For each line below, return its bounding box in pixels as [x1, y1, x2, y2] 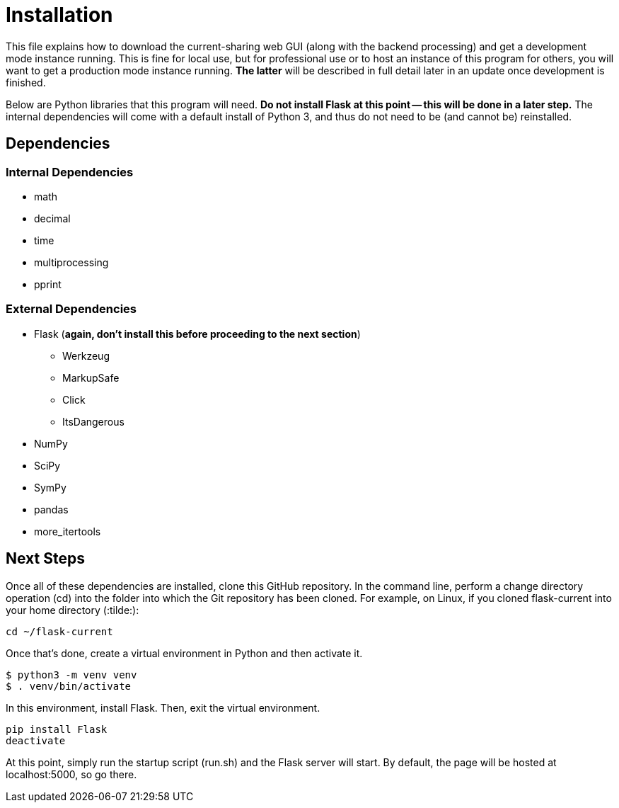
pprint [34, 278, 62, 290]
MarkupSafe [62, 371, 120, 384]
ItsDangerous [62, 415, 125, 428]
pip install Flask [6, 723, 108, 735]
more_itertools [34, 525, 101, 537]
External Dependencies [6, 302, 137, 317]
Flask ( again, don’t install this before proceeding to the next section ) [34, 327, 361, 340]
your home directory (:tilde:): [6, 603, 139, 616]
